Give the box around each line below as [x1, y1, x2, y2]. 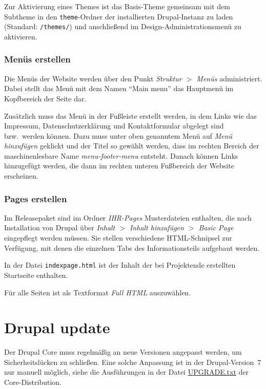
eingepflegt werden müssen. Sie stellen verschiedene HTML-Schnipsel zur [4, 232, 232, 243]
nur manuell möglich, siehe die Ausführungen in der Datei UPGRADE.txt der [4, 366, 249, 377]
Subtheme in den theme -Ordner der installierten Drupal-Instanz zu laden [4, 11, 233, 21]
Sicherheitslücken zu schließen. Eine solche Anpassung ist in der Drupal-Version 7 [4, 356, 261, 367]
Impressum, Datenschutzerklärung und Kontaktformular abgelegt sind [4, 120, 224, 131]
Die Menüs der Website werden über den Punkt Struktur [4, 73, 182, 83]
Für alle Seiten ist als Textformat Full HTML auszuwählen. [4, 287, 191, 297]
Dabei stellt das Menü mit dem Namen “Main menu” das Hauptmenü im [4, 83, 234, 94]
